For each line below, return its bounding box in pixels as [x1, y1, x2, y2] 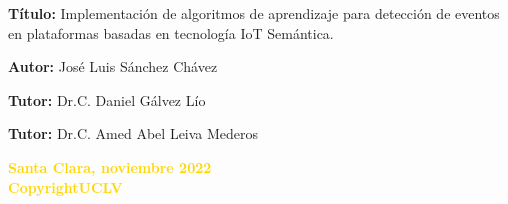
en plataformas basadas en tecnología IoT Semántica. [8, 22, 334, 43]
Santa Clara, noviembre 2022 [8, 156, 212, 177]
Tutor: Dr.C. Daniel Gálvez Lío [8, 89, 206, 110]
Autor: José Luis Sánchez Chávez [8, 56, 218, 77]
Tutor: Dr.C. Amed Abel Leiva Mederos [8, 123, 259, 144]
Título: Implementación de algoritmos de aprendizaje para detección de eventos [8, 3, 500, 23]
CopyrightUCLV [8, 176, 123, 197]
